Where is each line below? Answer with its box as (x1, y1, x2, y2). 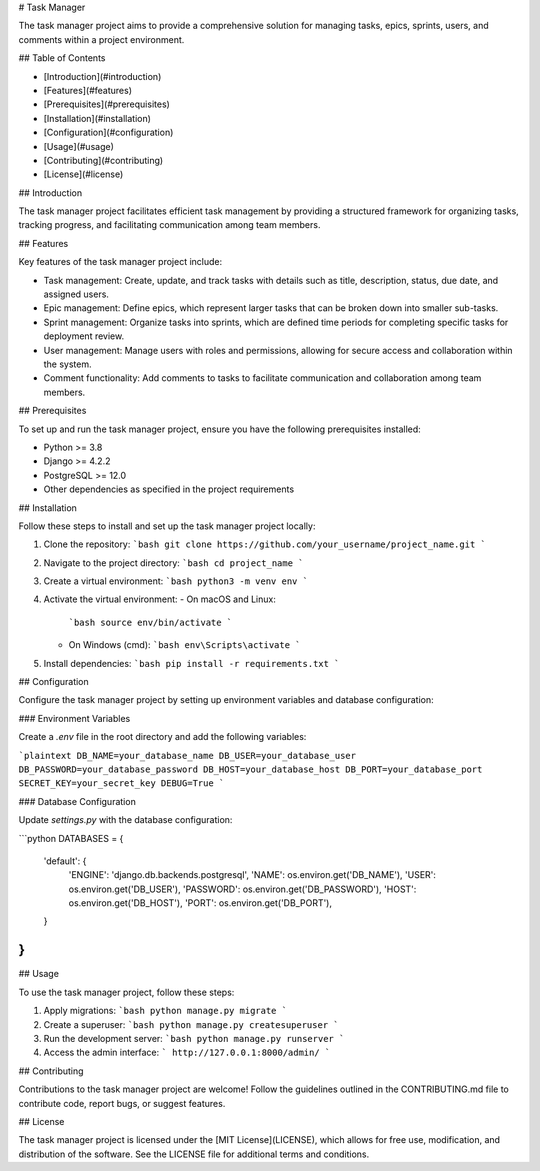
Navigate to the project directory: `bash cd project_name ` (43, 556, 304, 569)
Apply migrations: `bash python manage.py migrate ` (43, 1005, 288, 1017)
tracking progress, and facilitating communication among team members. (18, 219, 321, 231)
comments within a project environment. (18, 33, 185, 45)
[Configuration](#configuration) (43, 126, 174, 139)
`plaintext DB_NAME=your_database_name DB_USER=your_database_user (18, 750, 357, 761)
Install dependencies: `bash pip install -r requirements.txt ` (43, 657, 340, 669)
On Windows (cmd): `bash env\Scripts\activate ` (68, 639, 301, 651)
